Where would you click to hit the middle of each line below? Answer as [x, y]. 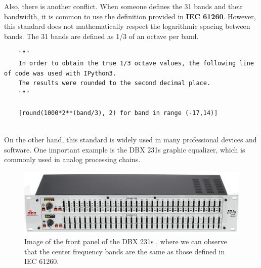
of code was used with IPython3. [60, 73]
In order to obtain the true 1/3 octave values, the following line [136, 63]
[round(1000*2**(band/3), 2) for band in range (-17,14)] [118, 113]
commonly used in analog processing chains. [72, 159]
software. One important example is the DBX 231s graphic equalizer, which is [125, 149]
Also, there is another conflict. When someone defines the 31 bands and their [123, 6]
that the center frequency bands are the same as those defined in [125, 251]
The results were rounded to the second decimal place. [115, 83]
